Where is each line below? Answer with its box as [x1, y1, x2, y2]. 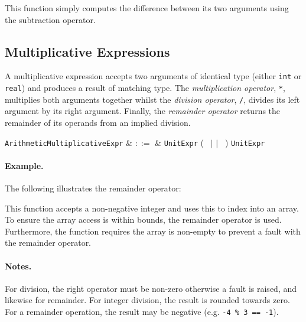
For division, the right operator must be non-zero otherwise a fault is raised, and [5, 282, 297, 294]
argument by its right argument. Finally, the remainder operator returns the [5, 105, 281, 117]
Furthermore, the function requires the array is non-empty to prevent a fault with [5, 225, 301, 237]
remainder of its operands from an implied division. [5, 116, 191, 128]
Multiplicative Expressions [5, 42, 170, 60]
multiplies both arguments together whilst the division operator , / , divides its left [5, 93, 300, 105]
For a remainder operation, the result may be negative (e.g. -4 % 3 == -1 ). [5, 305, 279, 317]
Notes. [5, 259, 32, 272]
